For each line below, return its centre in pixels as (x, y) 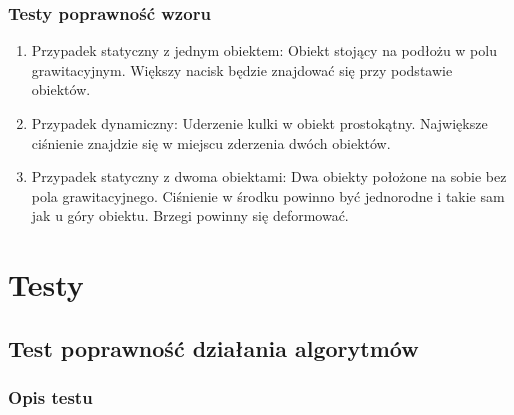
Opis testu (50, 397)
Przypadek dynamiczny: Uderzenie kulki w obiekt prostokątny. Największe (259, 123)
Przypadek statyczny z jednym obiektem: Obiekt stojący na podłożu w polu (264, 50)
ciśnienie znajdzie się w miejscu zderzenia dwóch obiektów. (211, 142)
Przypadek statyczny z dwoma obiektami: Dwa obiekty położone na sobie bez (269, 176)
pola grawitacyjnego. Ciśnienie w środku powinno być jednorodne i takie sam (268, 195)
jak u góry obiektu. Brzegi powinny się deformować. (190, 215)
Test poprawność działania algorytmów (213, 347)
